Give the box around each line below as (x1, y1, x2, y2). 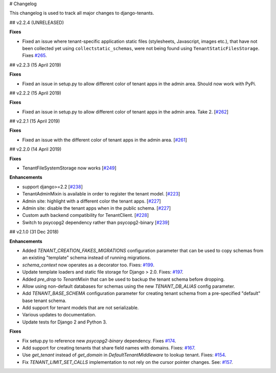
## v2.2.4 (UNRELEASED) (9, 19, 64, 26)
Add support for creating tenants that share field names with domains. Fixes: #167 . (22, 345, 196, 351)
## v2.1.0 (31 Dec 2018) (9, 229, 59, 235)
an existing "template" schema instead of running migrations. (22, 255, 151, 261)
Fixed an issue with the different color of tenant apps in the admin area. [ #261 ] (22, 137, 188, 143)
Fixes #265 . (22, 53, 47, 59)
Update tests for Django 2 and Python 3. (22, 319, 107, 325)
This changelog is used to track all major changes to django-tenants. (9, 10, 154, 16)
